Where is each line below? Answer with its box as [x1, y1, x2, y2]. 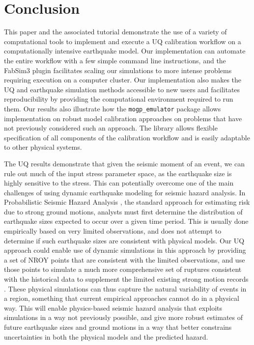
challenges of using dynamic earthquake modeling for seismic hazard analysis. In [4, 187, 246, 197]
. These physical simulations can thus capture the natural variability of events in [4, 283, 247, 293]
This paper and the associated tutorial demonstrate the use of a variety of [4, 27, 227, 37]
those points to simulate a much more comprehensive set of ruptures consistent [4, 264, 242, 274]
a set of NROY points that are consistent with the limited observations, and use [4, 254, 245, 265]
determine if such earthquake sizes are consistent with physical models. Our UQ [4, 235, 245, 245]
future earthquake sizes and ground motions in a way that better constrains [4, 322, 232, 332]
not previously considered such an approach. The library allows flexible [4, 123, 218, 133]
